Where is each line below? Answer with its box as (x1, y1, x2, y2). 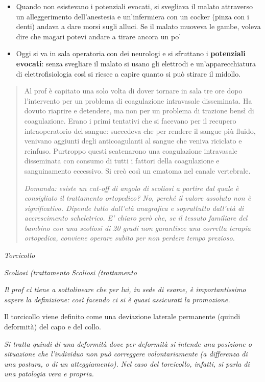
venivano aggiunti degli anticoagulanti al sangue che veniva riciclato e (24, 135, 242, 146)
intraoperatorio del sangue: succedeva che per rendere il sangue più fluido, (24, 125, 256, 136)
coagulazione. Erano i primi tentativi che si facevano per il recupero (24, 115, 236, 126)
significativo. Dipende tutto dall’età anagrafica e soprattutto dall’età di (24, 202, 244, 213)
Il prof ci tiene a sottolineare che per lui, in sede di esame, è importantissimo (4, 284, 246, 295)
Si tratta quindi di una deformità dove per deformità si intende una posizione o (4, 338, 252, 349)
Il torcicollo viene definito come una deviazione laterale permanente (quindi (4, 311, 240, 322)
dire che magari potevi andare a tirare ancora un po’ (16, 31, 181, 41)
